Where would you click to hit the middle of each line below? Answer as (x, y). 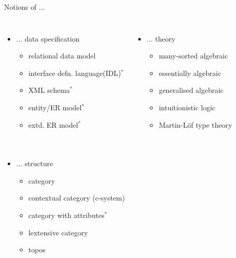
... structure (35, 163)
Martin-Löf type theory (196, 124)
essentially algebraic (190, 73)
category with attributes (66, 215)
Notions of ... (25, 7)
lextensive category (58, 232)
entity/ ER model (55, 107)
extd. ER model (53, 124)
